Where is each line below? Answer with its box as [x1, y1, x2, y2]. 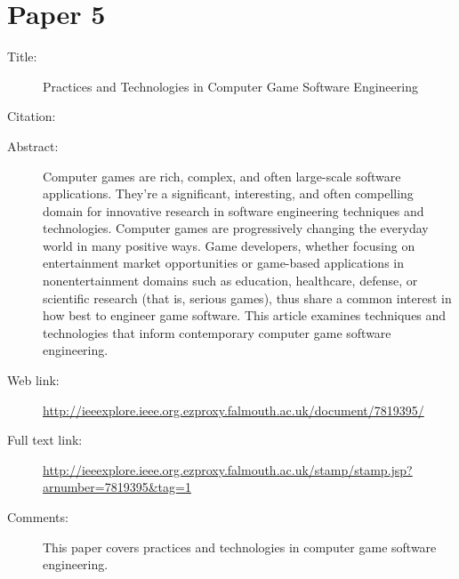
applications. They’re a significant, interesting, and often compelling [43, 184, 414, 203]
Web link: [7, 371, 60, 390]
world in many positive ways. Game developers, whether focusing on [43, 236, 415, 254]
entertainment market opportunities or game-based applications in [43, 253, 405, 272]
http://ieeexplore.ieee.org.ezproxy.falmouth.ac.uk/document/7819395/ [43, 400, 424, 419]
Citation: [7, 107, 56, 125]
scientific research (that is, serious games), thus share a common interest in [43, 288, 452, 307]
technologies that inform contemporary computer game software [43, 323, 391, 342]
